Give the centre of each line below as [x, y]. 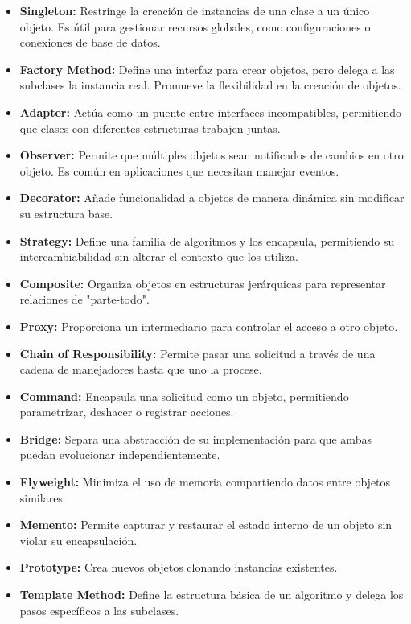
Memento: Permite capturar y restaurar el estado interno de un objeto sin [206, 525]
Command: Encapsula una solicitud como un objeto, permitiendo [184, 396]
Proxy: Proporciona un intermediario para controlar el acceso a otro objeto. [209, 326]
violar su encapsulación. [78, 540]
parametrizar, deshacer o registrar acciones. [127, 412]
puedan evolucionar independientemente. [120, 455]
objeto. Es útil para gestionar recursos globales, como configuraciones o [195, 26]
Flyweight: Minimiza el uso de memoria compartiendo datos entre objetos [205, 482]
